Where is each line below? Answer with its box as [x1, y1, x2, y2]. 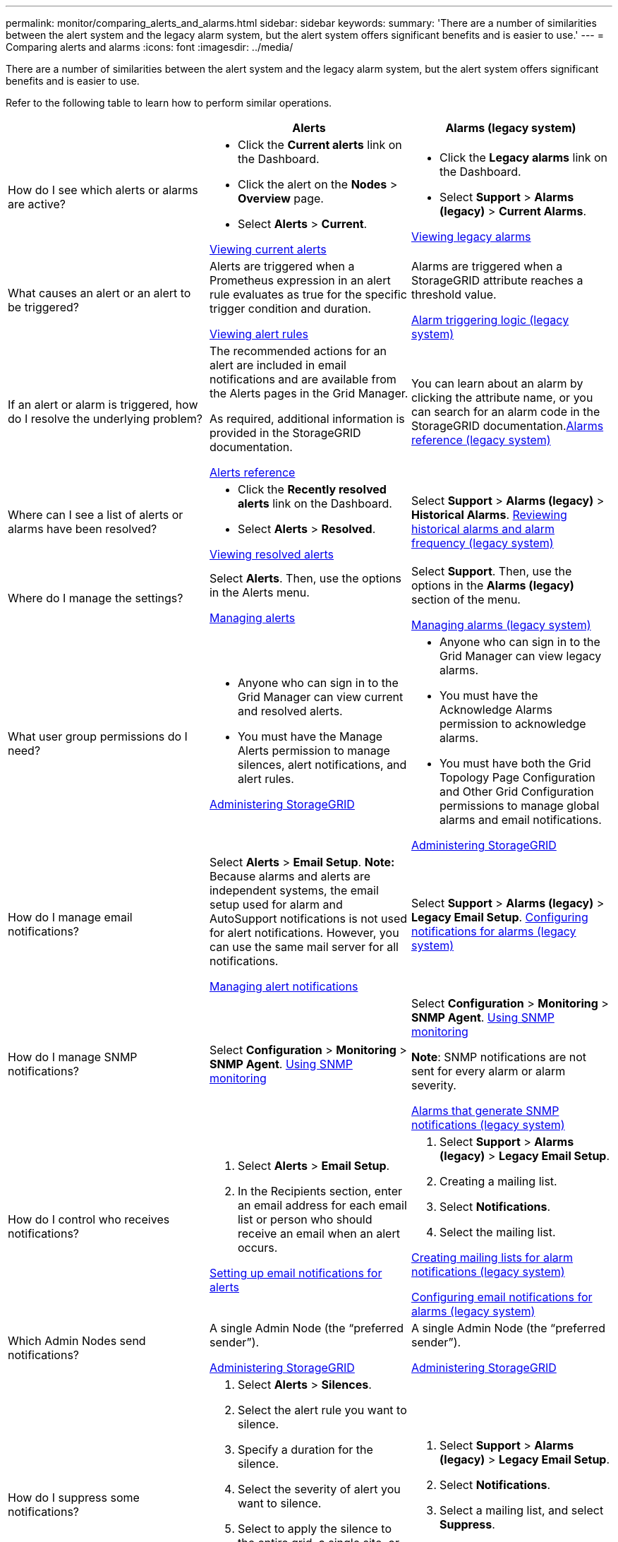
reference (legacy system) [411, 433, 551, 447]
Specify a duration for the [237, 1442, 373, 1457]
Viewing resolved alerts [209, 547, 334, 561]
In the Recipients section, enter [237, 1184, 403, 1198]
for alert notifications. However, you [209, 926, 399, 940]
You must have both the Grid [439, 756, 591, 770]
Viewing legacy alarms [411, 229, 531, 244]
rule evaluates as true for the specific [209, 287, 407, 301]
